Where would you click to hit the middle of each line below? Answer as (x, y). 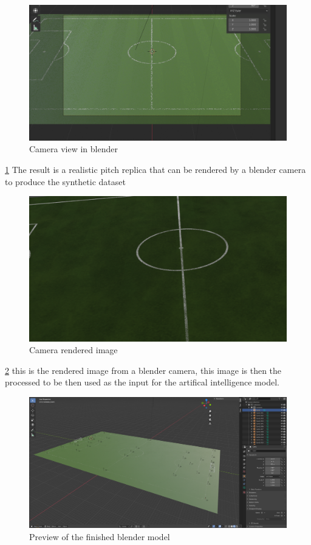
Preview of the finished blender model (100, 536)
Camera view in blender (73, 149)
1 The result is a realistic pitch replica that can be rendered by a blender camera (155, 169)
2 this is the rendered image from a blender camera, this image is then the (143, 370)
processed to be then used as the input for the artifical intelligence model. (142, 382)
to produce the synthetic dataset (65, 181)
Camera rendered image (73, 350)
